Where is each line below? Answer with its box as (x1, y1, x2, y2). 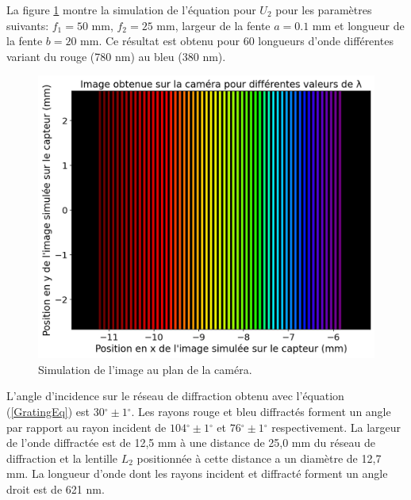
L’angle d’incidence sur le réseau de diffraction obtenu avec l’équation (6, 387, 344, 404)
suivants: (6, 17, 49, 33)
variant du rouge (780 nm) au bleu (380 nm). (6, 48, 226, 64)
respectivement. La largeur (271, 418, 401, 435)
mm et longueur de (312, 17, 405, 33)
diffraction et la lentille (6, 449, 118, 466)
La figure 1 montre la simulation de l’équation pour (6, 2, 256, 17)
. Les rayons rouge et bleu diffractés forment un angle (131, 403, 391, 420)
